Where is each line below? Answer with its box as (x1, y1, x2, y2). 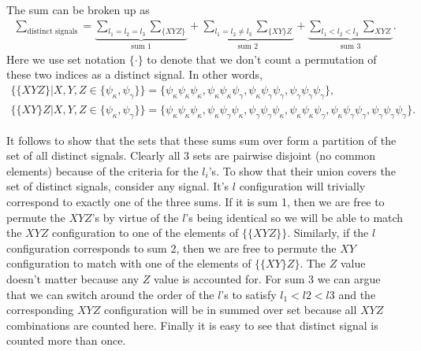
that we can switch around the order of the (6, 286, 214, 302)
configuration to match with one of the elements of (6, 255, 251, 272)
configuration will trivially (239, 178, 366, 194)
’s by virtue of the (91, 209, 179, 225)
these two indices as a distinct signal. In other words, (6, 66, 263, 83)
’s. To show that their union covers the (208, 162, 396, 179)
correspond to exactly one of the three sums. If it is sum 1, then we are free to (6, 194, 385, 210)
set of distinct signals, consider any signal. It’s (6, 178, 229, 194)
